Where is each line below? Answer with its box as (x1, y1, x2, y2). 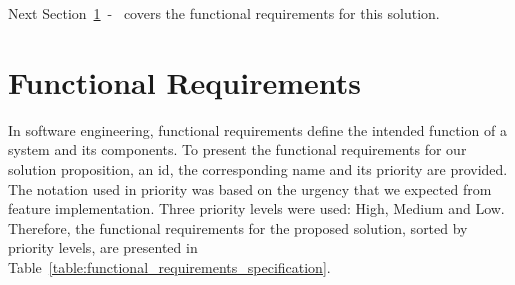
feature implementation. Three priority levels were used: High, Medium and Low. (8, 198, 505, 219)
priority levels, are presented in (8, 237, 198, 258)
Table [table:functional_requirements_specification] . (8, 256, 331, 277)
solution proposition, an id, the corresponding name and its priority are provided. (8, 158, 508, 179)
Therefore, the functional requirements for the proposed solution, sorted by (8, 217, 468, 238)
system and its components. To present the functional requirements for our (8, 139, 467, 160)
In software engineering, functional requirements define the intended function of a (8, 119, 507, 140)
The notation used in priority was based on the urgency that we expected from (8, 178, 492, 199)
